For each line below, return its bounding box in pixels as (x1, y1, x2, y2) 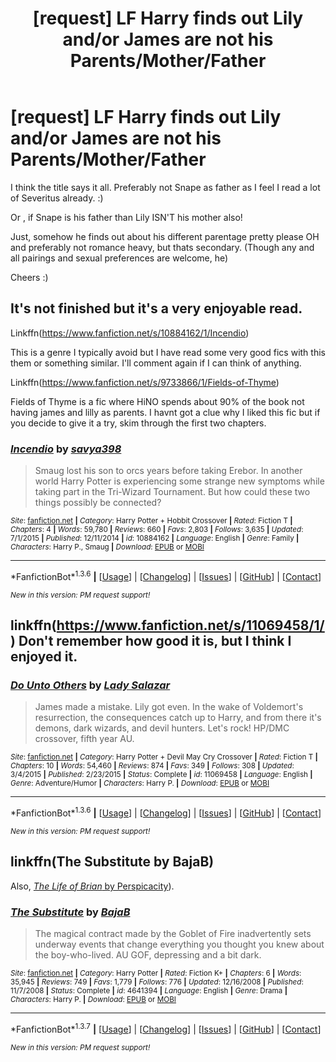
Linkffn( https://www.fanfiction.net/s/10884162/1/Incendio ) (10, 327, 250, 339)
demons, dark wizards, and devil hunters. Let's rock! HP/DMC (34, 722, 290, 734)
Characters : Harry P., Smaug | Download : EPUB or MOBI (10, 542, 205, 552)
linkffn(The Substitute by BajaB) (10, 853, 215, 871)
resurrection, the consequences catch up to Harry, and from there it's (34, 712, 322, 724)
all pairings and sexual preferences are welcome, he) (10, 252, 229, 264)
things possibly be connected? (34, 497, 162, 509)
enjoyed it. (10, 648, 78, 666)
